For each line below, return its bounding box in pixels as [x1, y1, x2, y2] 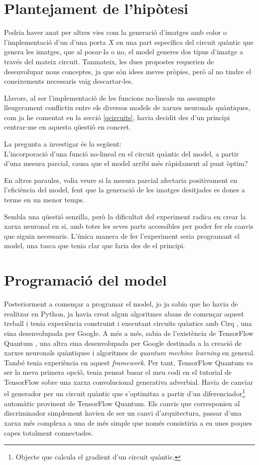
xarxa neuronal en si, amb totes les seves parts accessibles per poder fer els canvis [4, 221, 254, 231]
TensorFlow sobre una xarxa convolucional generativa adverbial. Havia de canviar [4, 376, 253, 387]
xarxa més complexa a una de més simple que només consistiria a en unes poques [4, 417, 253, 428]
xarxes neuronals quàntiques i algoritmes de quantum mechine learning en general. [4, 347, 255, 358]
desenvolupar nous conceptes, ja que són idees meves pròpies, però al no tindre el [4, 66, 252, 76]
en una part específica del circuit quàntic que [116, 36, 254, 47]
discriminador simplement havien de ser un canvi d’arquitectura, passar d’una [4, 408, 242, 418]
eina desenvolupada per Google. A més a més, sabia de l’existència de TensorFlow [4, 327, 254, 338]
